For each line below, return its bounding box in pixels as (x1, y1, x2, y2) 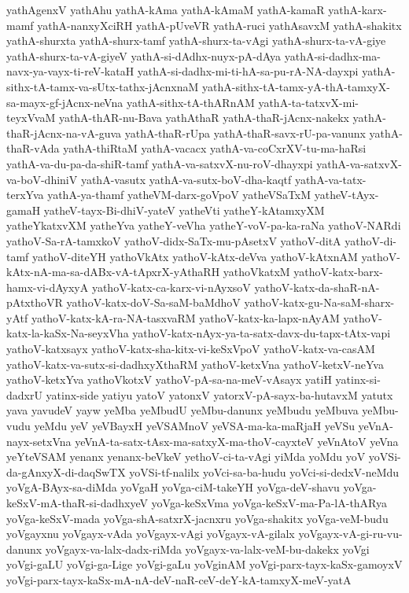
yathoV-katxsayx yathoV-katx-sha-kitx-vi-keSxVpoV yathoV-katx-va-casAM (6, 341, 375, 357)
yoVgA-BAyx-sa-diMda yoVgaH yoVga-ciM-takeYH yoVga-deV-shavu (6, 479, 340, 495)
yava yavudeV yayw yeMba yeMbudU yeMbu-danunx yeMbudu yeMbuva (6, 402, 359, 418)
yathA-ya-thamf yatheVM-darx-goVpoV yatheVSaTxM (47, 186, 311, 203)
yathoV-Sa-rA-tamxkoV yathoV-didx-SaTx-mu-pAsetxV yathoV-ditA (6, 232, 341, 249)
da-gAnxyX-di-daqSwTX (6, 463, 126, 480)
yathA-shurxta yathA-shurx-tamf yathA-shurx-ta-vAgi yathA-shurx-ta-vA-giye (6, 32, 386, 49)
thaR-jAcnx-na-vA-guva (6, 124, 122, 141)
